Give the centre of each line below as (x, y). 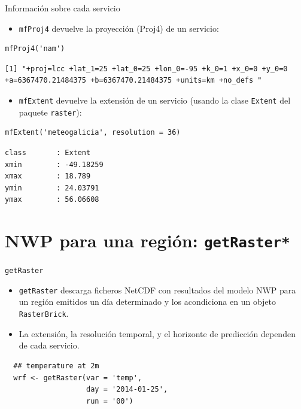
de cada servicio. (49, 345)
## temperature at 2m (56, 366)
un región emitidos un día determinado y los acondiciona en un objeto (148, 302)
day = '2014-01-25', (127, 390)
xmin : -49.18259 (54, 164)
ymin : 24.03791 (52, 188)
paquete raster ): (50, 112)
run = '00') (110, 401)
